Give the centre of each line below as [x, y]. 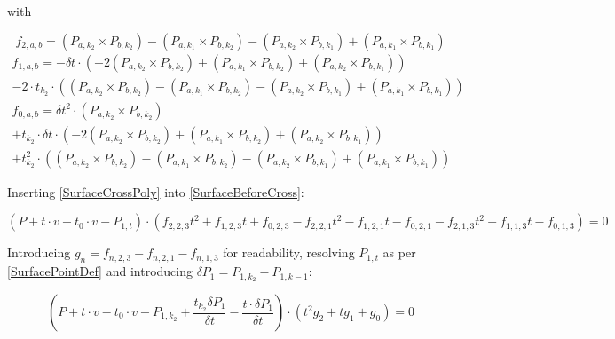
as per [399, 252]
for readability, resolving [289, 252]
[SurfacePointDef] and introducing [100, 271]
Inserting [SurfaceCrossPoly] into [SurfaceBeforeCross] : [156, 191]
